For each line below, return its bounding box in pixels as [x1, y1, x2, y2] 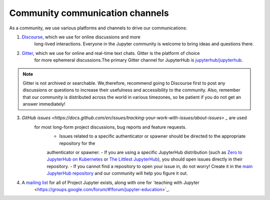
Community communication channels [9, 7, 169, 18]
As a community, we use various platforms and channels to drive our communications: [9, 25, 187, 31]
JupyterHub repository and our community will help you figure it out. [46, 170, 188, 177]
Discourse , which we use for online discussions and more [21, 34, 141, 40]
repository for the [59, 140, 95, 146]
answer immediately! [22, 101, 65, 107]
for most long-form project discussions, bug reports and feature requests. [34, 124, 187, 130]
